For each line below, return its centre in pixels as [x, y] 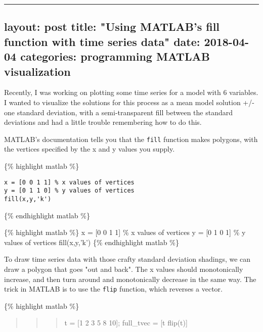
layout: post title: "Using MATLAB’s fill [112, 27]
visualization [37, 71]
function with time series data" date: [102, 41]
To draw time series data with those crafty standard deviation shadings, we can [127, 259]
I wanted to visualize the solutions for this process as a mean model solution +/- [129, 102]
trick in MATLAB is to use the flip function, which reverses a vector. [113, 289]
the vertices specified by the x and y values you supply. [90, 149]
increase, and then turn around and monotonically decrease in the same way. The [130, 279]
